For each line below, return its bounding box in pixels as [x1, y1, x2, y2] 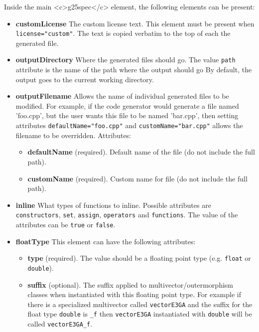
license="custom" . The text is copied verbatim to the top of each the [15, 28, 231, 38]
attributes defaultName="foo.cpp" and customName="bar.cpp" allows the [15, 120, 243, 131]
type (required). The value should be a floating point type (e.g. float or [27, 253, 251, 263]
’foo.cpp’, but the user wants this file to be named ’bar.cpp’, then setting [15, 110, 239, 121]
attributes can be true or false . [15, 219, 116, 229]
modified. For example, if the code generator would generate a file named [15, 100, 239, 111]
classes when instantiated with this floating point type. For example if [27, 289, 242, 300]
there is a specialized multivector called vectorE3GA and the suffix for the [27, 299, 253, 309]
